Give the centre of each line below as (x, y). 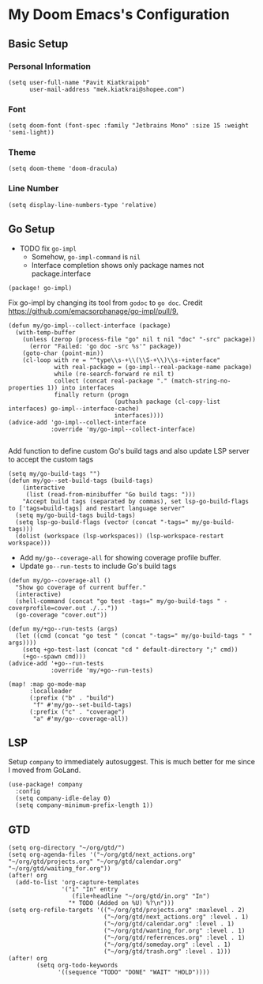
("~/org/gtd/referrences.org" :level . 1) (175, 938)
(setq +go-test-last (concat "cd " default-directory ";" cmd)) (130, 650)
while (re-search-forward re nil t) (115, 374)
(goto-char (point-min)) (63, 353)
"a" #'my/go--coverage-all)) (81, 718)
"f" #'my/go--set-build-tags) (83, 705)
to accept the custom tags (51, 459)
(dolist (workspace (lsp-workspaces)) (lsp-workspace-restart (120, 536)
